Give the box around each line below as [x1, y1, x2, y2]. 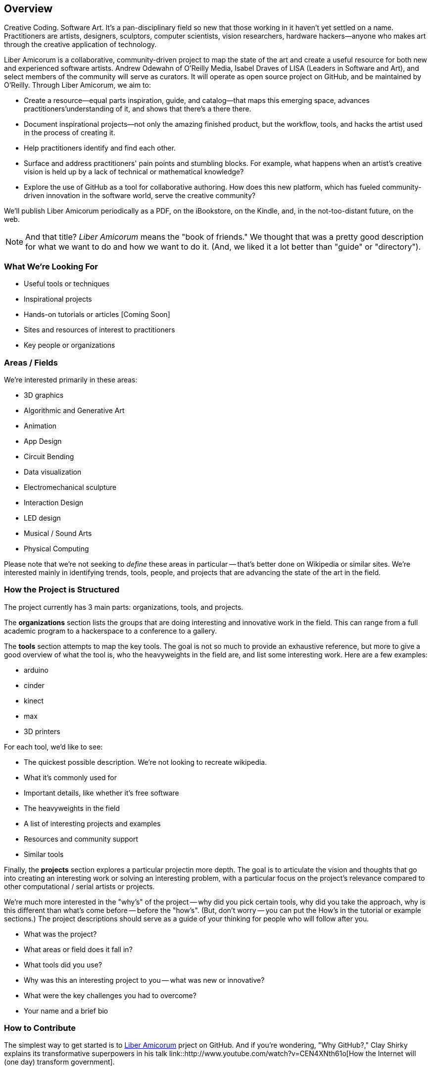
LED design [24, 513, 61, 522]
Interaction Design [24, 498, 84, 507]
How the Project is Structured [4, 585, 120, 595]
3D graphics [24, 390, 64, 399]
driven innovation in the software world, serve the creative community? [24, 191, 256, 200]
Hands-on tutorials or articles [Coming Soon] [24, 310, 170, 319]
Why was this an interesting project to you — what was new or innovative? [24, 975, 265, 984]
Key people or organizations [24, 341, 115, 350]
